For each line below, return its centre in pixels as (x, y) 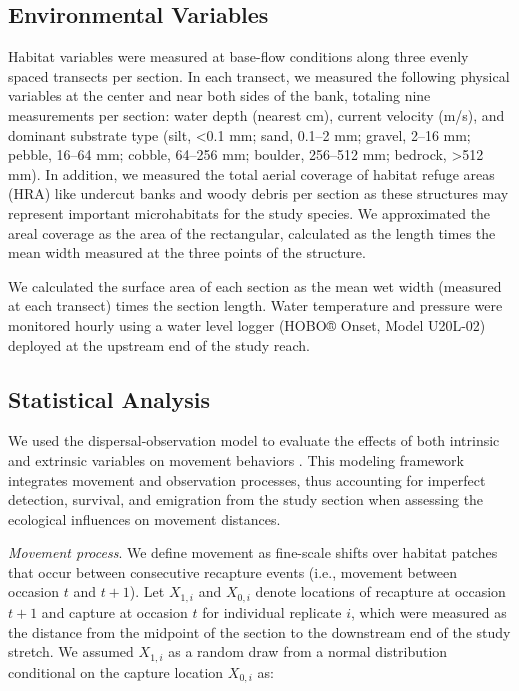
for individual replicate (272, 611)
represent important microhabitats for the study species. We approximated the (249, 212)
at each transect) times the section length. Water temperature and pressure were (255, 305)
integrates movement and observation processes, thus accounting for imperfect (247, 479)
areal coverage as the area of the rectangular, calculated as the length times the (252, 232)
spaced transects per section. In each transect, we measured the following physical (259, 75)
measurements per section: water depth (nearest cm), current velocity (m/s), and (256, 114)
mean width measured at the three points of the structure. (187, 252)
